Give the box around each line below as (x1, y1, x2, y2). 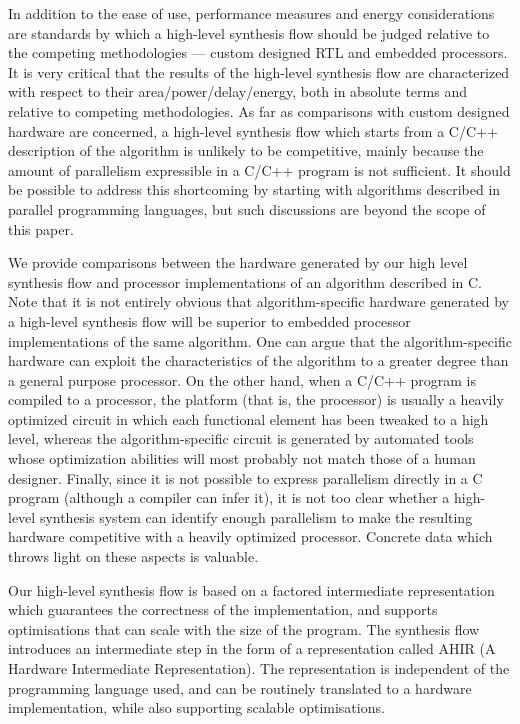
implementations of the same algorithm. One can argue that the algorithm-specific (8, 330, 512, 351)
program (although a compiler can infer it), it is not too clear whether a (8, 487, 450, 508)
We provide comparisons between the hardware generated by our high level (8, 252, 468, 273)
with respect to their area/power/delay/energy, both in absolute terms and (8, 81, 467, 102)
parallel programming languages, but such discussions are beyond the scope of (8, 198, 486, 219)
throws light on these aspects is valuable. (8, 546, 259, 567)
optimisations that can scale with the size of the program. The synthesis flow (8, 618, 480, 639)
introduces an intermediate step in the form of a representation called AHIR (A (8, 638, 496, 659)
